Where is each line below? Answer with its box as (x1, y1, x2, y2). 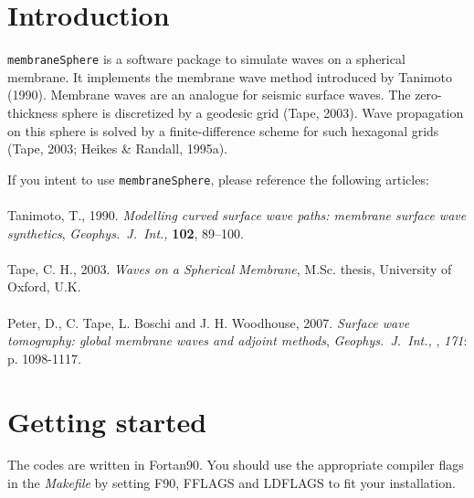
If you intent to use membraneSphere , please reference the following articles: (7, 169, 429, 188)
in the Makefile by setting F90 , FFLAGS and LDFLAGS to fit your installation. (7, 473, 456, 493)
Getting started (7, 402, 207, 440)
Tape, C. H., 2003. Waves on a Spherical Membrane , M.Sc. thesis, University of (7, 259, 452, 278)
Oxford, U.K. (7, 277, 81, 296)
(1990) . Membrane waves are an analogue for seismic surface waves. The (7, 85, 411, 104)
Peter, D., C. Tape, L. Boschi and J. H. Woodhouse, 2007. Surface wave (7, 313, 410, 332)
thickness (7, 102, 58, 122)
